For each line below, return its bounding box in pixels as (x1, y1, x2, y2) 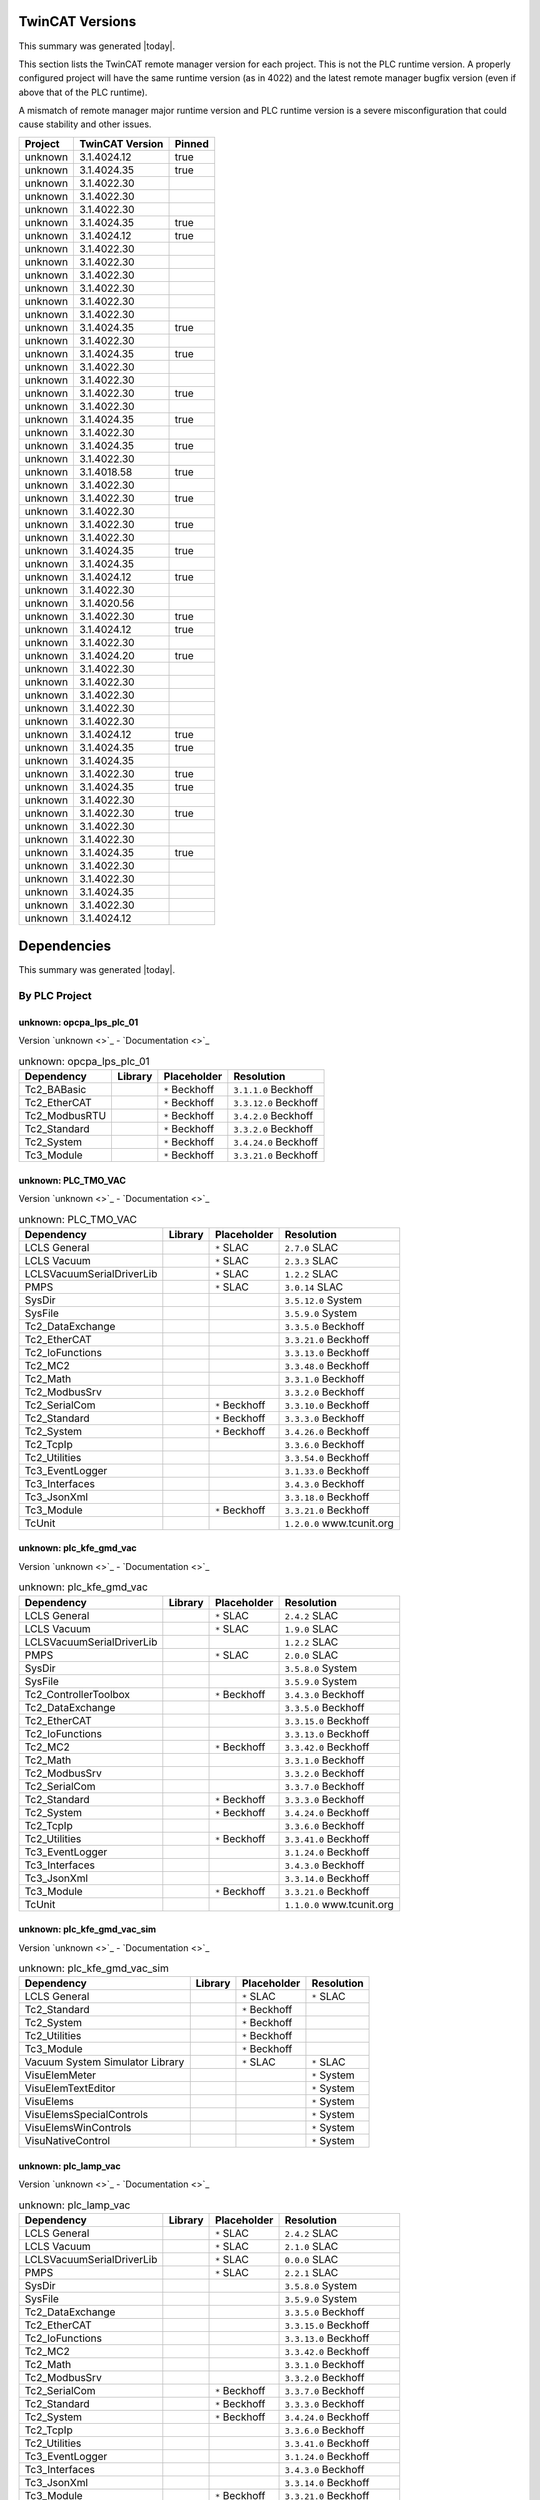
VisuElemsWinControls (24, 2121, 132, 2135)
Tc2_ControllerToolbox (24, 1687, 130, 1701)
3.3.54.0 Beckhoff (284, 1450, 370, 1464)
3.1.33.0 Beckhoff (284, 1463, 370, 1477)
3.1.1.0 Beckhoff (233, 1083, 314, 1097)
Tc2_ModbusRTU (24, 1109, 107, 1123)
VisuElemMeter (24, 2068, 97, 2082)
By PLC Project (18, 989, 92, 1003)
